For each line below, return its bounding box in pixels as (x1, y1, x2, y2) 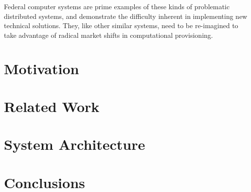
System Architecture (4, 134, 145, 154)
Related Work (4, 96, 100, 116)
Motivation (4, 58, 79, 78)
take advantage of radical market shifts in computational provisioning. (4, 30, 213, 40)
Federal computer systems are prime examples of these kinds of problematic (4, 1, 230, 11)
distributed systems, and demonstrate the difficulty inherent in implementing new (4, 11, 248, 21)
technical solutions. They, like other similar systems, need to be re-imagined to (4, 20, 238, 31)
